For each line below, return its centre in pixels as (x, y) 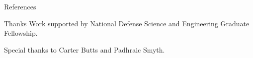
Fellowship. (21, 33)
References (20, 6)
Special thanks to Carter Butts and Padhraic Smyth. (84, 49)
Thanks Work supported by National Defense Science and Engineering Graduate (127, 23)
